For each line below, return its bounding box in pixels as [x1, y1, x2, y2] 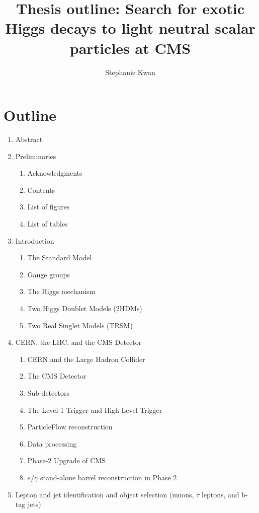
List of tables [27, 218, 68, 229]
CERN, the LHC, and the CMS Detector [15, 337, 142, 347]
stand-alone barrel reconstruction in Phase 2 [40, 472, 177, 482]
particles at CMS [69, 37, 191, 58]
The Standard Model [27, 252, 92, 263]
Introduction [15, 235, 54, 246]
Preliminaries [15, 151, 56, 161]
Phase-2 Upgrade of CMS [27, 455, 106, 466]
